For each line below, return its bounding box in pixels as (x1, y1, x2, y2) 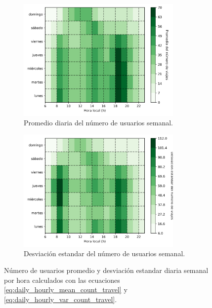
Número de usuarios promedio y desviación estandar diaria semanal (4, 265, 209, 275)
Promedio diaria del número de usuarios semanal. (24, 117, 173, 128)
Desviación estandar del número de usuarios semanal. (24, 248, 185, 259)
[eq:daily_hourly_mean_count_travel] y (4, 284, 127, 295)
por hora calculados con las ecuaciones (4, 274, 120, 285)
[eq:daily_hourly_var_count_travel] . (4, 294, 117, 304)
